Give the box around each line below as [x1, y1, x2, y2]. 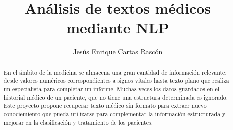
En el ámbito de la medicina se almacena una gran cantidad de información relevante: [3, 68, 227, 76]
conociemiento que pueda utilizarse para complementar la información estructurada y [3, 109, 226, 118]
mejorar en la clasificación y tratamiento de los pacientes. [3, 118, 153, 126]
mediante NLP [66, 17, 169, 38]
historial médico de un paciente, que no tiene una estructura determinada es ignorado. [3, 93, 228, 101]
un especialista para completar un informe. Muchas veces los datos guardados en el [3, 85, 220, 93]
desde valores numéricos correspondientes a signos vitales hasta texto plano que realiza [3, 76, 229, 85]
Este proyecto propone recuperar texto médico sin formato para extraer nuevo [3, 101, 207, 110]
